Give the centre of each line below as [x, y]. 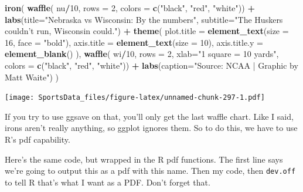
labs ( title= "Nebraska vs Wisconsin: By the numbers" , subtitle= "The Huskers [144, 19]
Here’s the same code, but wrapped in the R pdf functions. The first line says [144, 159]
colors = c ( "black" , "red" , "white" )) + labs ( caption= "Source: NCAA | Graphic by [151, 65]
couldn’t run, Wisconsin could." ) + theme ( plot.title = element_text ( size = [147, 31]
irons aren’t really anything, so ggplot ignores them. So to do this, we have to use [151, 128]
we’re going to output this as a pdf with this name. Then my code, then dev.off [150, 171]
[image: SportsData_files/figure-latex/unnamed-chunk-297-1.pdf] [135, 98]
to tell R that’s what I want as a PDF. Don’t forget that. [108, 182]
